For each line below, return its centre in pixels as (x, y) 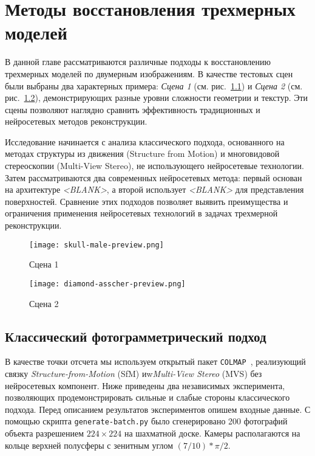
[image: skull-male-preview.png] (97, 245)
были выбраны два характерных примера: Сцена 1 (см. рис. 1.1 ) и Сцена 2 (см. (154, 85)
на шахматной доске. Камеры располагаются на (212, 433)
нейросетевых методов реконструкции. (76, 121)
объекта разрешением (45, 433)
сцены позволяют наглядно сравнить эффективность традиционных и (133, 109)
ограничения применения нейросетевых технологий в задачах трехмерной (141, 213)
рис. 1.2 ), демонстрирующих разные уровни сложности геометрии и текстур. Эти (157, 98)
